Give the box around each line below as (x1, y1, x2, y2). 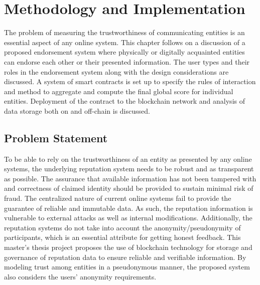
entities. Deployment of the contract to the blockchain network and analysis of (4, 96, 245, 106)
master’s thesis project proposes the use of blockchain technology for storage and (4, 242, 252, 252)
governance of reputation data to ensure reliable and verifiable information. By (4, 251, 246, 262)
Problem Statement (4, 130, 108, 145)
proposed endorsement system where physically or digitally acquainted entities (4, 47, 245, 57)
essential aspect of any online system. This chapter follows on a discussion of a (4, 37, 245, 47)
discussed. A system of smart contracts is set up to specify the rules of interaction (4, 76, 256, 87)
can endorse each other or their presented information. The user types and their (4, 56, 250, 67)
